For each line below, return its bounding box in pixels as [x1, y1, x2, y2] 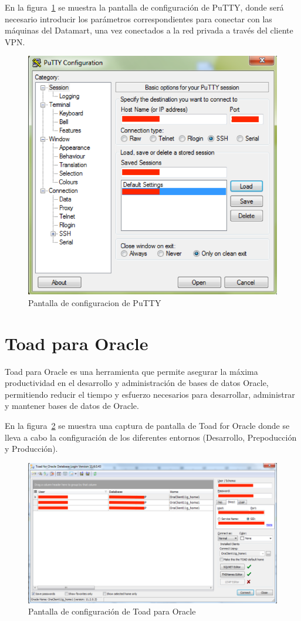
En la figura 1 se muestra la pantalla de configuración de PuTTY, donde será [5, 1, 284, 13]
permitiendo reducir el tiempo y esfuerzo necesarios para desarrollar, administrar [5, 388, 295, 400]
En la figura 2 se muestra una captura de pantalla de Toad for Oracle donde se [5, 419, 290, 431]
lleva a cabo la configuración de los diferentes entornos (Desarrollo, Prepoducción [5, 431, 297, 443]
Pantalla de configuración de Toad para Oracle [28, 605, 196, 617]
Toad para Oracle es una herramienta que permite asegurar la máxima [5, 365, 258, 377]
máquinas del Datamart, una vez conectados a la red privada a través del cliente [5, 24, 293, 36]
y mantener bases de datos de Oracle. [5, 400, 139, 412]
